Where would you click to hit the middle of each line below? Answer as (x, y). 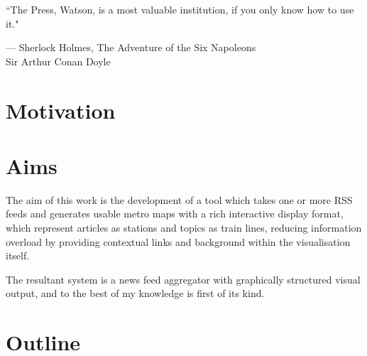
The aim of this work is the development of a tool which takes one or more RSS (179, 199)
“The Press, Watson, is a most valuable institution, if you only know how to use (180, 9)
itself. (18, 255)
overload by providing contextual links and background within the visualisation (178, 241)
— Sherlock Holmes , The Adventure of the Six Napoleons (131, 47)
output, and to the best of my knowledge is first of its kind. (135, 293)
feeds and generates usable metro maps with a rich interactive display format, (175, 214)
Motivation (61, 110)
